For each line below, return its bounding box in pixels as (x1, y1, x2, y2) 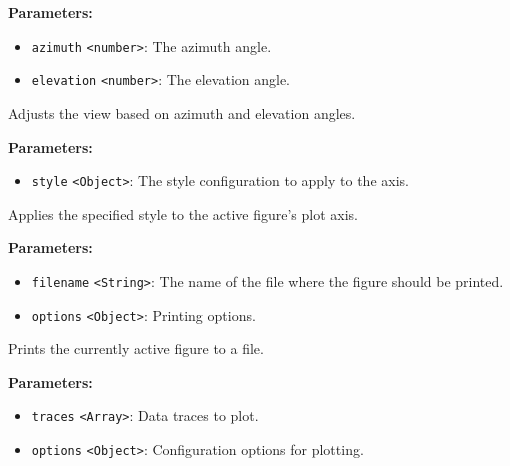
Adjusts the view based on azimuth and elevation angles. (8, 102, 356, 123)
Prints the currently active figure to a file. (8, 338, 264, 359)
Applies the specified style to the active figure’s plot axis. (8, 203, 359, 224)
